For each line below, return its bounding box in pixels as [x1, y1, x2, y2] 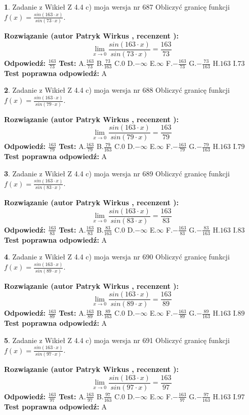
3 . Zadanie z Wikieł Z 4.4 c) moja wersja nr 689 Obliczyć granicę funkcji [4, 168, 230, 178]
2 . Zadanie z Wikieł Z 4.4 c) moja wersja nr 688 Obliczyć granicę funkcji [4, 85, 230, 95]
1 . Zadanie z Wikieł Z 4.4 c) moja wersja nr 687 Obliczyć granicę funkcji [4, 2, 230, 12]
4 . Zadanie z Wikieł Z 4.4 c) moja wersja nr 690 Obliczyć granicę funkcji [4, 251, 230, 262]
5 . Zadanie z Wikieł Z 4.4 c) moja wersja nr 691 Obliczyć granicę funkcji [4, 334, 230, 345]
